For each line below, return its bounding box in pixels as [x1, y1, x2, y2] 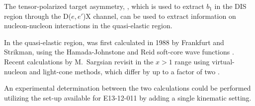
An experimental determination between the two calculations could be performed [4, 83, 251, 93]
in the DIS [214, 1, 247, 11]
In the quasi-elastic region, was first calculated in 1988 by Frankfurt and [4, 37, 224, 47]
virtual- [212, 56, 235, 66]
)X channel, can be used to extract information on [83, 10, 236, 21]
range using [174, 56, 210, 66]
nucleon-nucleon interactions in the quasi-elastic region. [4, 20, 172, 31]
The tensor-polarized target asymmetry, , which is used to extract [4, 1, 204, 11]
